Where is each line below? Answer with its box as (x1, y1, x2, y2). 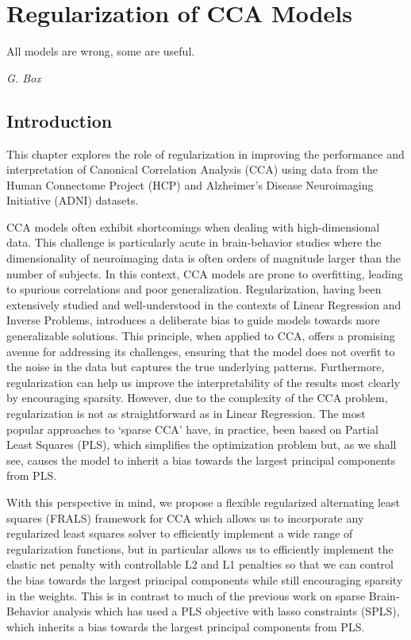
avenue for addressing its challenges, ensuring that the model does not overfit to (6, 343, 395, 359)
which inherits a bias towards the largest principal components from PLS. (6, 618, 365, 634)
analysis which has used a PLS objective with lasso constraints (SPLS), (52, 603, 400, 619)
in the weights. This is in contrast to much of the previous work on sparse (6, 587, 366, 604)
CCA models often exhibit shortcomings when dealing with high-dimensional (6, 218, 380, 235)
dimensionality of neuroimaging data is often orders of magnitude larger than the (6, 250, 401, 266)
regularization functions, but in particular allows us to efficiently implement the (6, 540, 394, 557)
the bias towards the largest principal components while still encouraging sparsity (6, 571, 403, 588)
